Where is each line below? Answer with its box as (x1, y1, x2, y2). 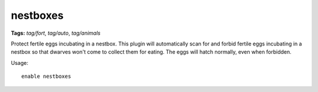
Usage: (11, 59, 29, 66)
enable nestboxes (21, 73, 71, 80)
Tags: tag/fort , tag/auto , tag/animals (11, 29, 101, 37)
